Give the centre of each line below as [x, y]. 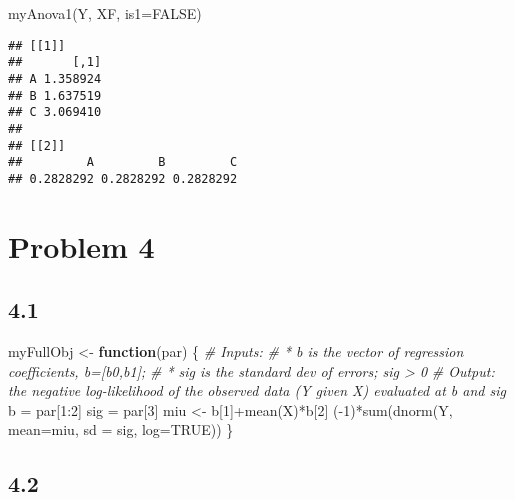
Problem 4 [81, 245]
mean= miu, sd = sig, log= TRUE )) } [121, 429]
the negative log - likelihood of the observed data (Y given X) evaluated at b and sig [257, 390]
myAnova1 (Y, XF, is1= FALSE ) [105, 13]
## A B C [123, 162]
